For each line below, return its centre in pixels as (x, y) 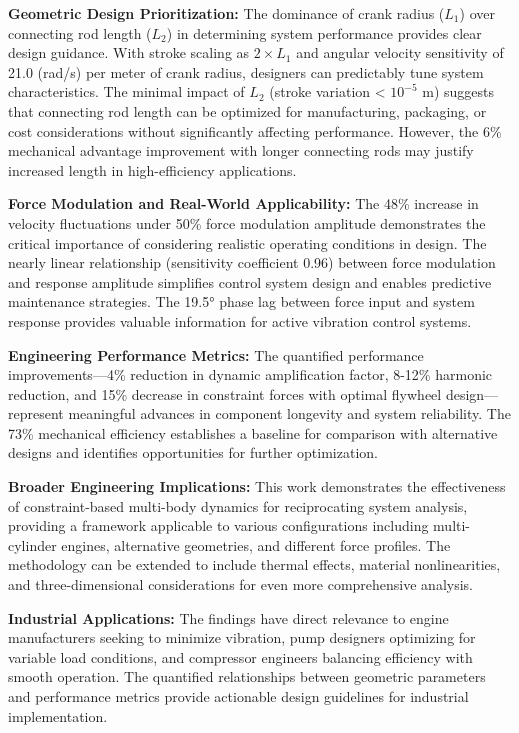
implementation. (58, 715)
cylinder (32, 544)
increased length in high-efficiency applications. (152, 169)
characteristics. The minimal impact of (126, 91)
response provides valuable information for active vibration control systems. (240, 320)
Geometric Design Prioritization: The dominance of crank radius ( (226, 13)
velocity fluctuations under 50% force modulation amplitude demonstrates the (247, 222)
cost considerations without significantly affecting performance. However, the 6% (255, 130)
